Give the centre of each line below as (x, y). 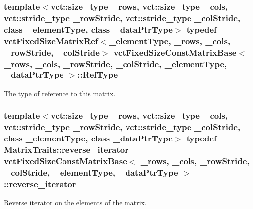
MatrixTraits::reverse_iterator (66, 150)
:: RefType (98, 75)
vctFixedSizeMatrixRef (51, 40)
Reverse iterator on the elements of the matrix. (75, 202)
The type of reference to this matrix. (60, 93)
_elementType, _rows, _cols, (170, 40)
